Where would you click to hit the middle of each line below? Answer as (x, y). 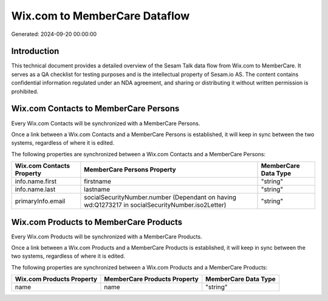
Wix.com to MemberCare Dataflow (101, 16)
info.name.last (35, 190)
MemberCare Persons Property (130, 170)
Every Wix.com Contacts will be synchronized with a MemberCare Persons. (106, 123)
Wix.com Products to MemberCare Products (97, 222)
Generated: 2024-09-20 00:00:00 (54, 34)
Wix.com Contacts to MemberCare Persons (95, 109)
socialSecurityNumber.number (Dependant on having (160, 198)
